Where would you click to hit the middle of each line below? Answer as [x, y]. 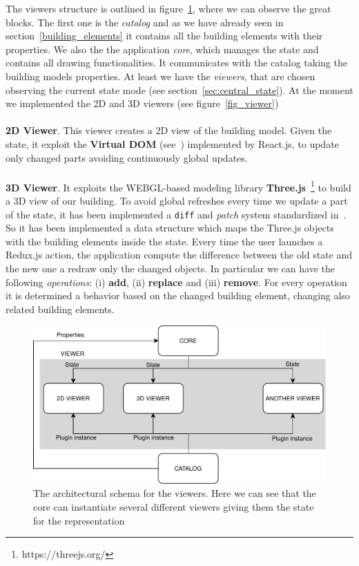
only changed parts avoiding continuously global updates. [127, 157]
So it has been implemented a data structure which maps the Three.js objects [170, 228]
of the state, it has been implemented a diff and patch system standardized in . [176, 214]
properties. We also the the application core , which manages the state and [162, 49]
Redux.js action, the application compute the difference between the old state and [179, 255]
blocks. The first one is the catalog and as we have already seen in [145, 22]
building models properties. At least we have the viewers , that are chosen [161, 76]
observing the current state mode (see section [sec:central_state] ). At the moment [179, 89]
